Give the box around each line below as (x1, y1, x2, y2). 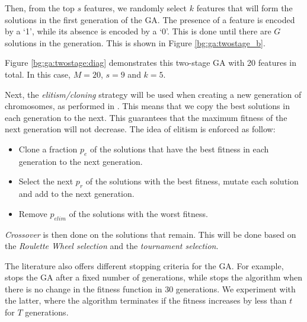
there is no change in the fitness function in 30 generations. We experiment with (5, 282, 296, 295)
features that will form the (196, 2, 293, 14)
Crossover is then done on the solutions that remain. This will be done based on (5, 228, 296, 240)
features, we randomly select (84, 2, 187, 14)
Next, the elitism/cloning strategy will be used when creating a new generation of (5, 88, 302, 100)
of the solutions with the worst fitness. (69, 207, 208, 219)
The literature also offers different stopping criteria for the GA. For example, (5, 259, 284, 272)
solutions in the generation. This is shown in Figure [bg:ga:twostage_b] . (5, 36, 266, 49)
